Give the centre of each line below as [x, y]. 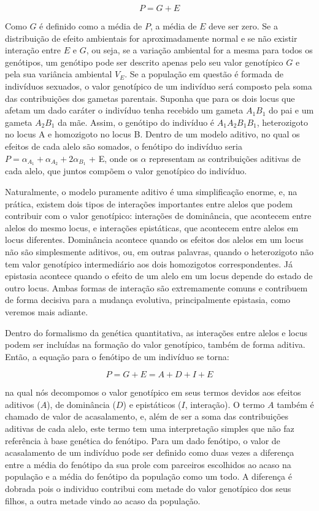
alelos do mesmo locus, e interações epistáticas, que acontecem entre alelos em [152, 227]
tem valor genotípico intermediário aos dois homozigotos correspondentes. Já [149, 263]
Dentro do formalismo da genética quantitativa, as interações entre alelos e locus [156, 332]
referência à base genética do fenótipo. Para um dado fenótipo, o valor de [143, 440]
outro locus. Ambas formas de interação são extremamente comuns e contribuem [156, 287]
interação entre [33, 50]
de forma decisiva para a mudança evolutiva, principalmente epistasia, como [148, 300]
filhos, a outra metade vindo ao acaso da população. [103, 500]
